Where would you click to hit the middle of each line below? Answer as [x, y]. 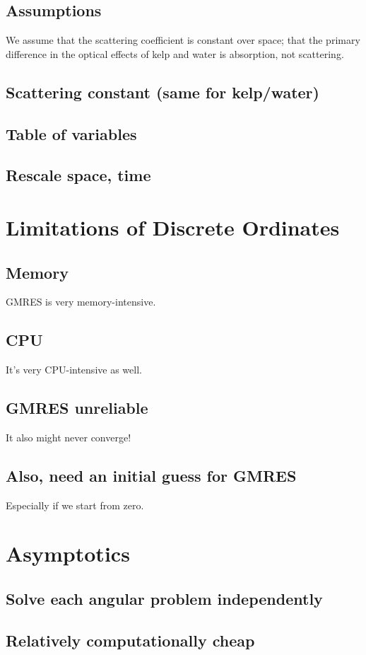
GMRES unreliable [77, 408]
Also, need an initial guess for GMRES [151, 475]
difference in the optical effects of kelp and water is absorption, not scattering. [175, 53]
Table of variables [71, 133]
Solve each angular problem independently [164, 599]
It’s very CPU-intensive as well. [74, 370]
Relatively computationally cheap [130, 640]
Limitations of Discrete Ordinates [173, 227]
